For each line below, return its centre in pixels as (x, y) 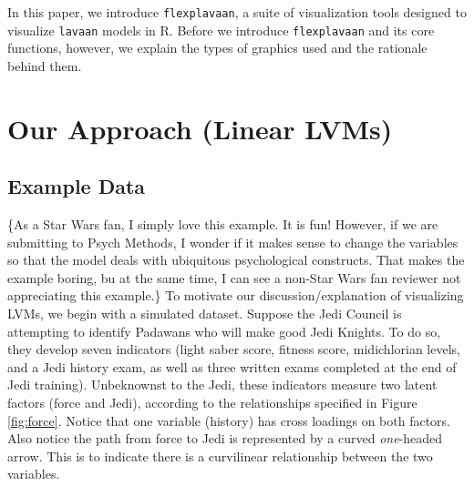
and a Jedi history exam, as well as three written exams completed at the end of (232, 366)
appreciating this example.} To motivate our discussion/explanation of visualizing (236, 295)
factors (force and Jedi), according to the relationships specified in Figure (212, 403)
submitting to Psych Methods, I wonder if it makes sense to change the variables (233, 242)
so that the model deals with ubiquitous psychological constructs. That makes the (236, 260)
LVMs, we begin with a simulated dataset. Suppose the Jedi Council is (205, 314)
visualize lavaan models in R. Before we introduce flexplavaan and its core (221, 30)
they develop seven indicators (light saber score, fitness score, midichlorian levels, (234, 349)
